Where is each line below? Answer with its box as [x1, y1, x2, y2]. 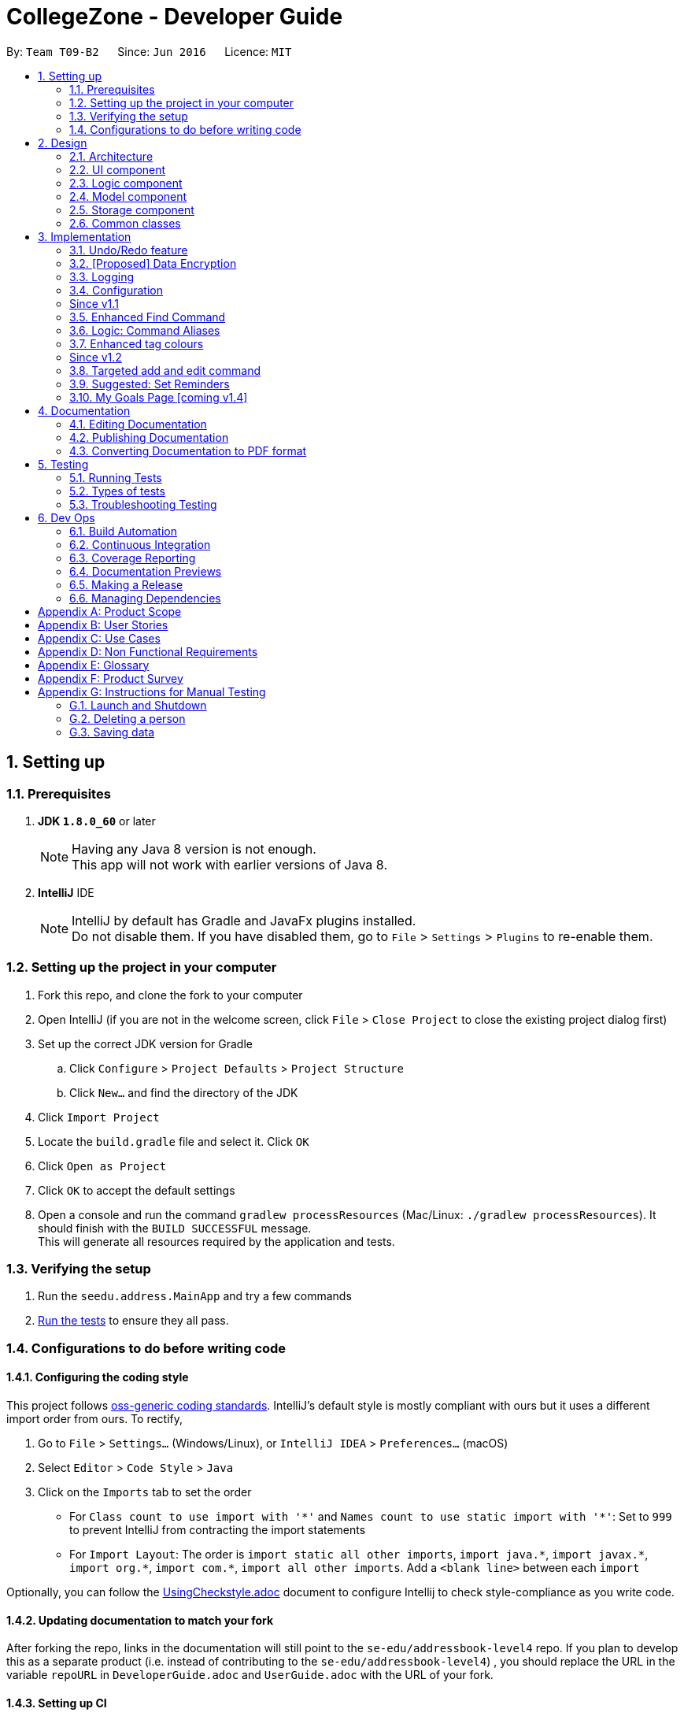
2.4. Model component [69, 189, 187, 203]
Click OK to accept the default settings [38, 1183, 235, 1197]
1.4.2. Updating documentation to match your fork [6, 1613, 274, 1627]
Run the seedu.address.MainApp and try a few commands [38, 1289, 352, 1303]
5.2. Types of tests [69, 484, 165, 498]
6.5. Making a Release [69, 577, 183, 591]
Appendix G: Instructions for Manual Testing [38, 684, 266, 699]
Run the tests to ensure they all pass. [38, 1314, 229, 1328]
